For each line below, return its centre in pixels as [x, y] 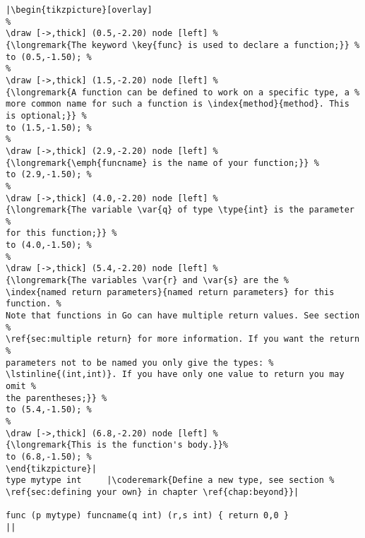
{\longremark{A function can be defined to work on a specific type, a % [183, 92]
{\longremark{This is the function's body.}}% [117, 445]
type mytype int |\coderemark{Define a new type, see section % [170, 480]
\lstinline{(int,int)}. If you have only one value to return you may [175, 375]
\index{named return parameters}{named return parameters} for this [170, 292]
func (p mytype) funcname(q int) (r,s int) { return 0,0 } [147, 516]
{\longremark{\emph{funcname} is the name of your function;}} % [162, 163]
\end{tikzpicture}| [51, 468]
